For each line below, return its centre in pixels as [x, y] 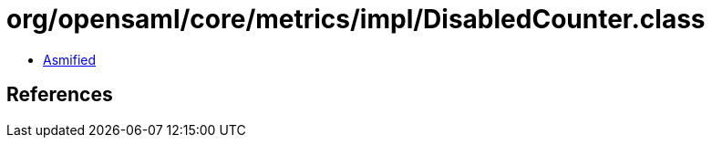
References [60, 95]
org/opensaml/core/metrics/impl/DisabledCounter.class [356, 19]
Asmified [70, 59]
